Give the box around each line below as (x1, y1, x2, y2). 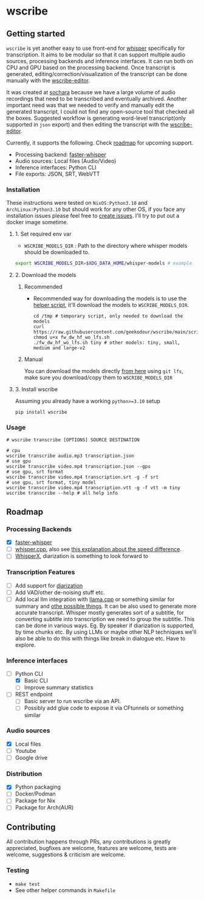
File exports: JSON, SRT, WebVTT (15, 170, 100, 177)
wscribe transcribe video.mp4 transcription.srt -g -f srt (6, 474, 159, 481)
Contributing (6, 822, 56, 832)
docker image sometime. (6, 219, 69, 226)
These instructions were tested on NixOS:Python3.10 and (6, 199, 148, 207)
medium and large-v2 (33, 345, 86, 351)
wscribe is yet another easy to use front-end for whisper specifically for (6, 44, 185, 52)
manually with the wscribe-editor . (6, 77, 90, 84)
